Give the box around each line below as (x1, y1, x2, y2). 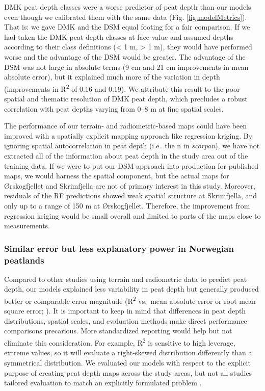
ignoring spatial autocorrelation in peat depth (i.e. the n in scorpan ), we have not (4, 140, 260, 151)
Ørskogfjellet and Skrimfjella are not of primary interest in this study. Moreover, (4, 180, 256, 191)
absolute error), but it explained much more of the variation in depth (4, 71, 220, 82)
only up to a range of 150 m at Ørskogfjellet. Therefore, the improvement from (4, 200, 250, 211)
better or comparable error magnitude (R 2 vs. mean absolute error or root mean (4, 294, 256, 306)
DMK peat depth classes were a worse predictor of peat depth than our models (4, 2, 251, 12)
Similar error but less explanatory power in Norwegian (4, 242, 234, 254)
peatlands (4, 253, 44, 266)
